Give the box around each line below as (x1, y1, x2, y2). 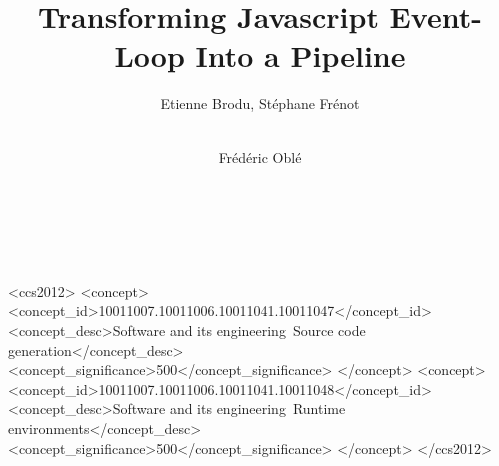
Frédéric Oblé (218, 146, 302, 167)
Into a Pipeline (195, 35, 406, 76)
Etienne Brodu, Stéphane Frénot (160, 93, 360, 114)
